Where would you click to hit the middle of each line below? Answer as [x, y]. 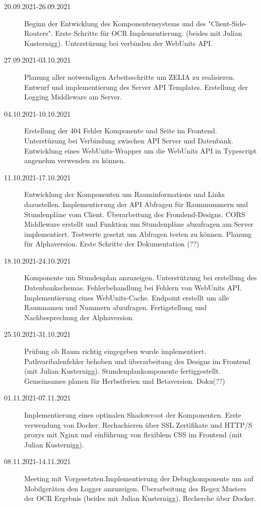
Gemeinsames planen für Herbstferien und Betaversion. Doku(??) [125, 381]
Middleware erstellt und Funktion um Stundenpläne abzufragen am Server [139, 224]
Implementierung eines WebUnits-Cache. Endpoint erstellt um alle [127, 297]
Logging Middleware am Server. [73, 97]
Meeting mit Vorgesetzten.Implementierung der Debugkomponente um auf [139, 478]
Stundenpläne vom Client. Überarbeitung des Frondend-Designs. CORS [135, 214]
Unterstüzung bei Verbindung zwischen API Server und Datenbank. [129, 140]
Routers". [39, 33]
